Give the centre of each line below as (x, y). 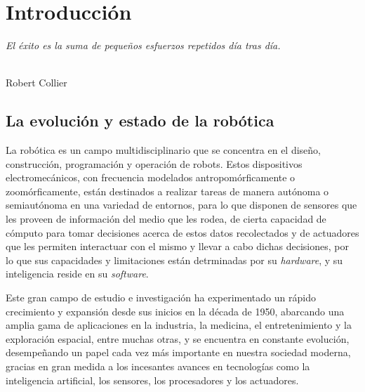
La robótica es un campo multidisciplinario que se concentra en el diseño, (163, 150)
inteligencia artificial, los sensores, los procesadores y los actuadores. (152, 380)
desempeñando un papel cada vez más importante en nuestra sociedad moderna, (178, 352)
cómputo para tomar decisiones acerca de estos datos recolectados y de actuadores (182, 232)
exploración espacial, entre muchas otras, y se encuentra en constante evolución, (178, 338)
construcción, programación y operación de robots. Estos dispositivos (154, 163)
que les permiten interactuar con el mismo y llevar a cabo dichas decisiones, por (177, 246)
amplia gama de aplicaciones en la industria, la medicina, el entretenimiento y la (179, 325)
